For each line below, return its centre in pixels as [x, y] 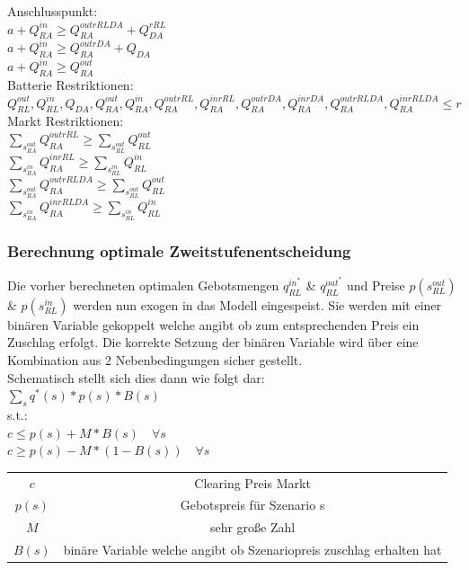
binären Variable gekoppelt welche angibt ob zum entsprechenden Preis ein [213, 324]
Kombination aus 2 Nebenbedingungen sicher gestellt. [155, 360]
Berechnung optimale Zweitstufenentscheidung [179, 250]
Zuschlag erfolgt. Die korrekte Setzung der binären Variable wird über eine [213, 342]
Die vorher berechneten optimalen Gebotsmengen [143, 285]
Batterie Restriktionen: [71, 84]
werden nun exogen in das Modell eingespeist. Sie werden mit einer [257, 304]
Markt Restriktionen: [66, 121]
